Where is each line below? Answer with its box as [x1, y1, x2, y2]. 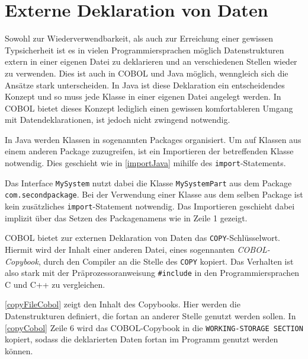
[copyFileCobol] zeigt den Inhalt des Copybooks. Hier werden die [5, 298, 240, 310]
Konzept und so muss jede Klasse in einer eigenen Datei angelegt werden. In [5, 90, 281, 103]
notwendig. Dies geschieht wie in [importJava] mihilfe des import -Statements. [5, 157, 286, 169]
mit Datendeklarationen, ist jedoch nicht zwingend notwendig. [5, 113, 230, 126]
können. [5, 344, 33, 357]
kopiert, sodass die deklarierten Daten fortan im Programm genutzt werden [5, 333, 278, 345]
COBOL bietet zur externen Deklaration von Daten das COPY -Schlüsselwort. [5, 231, 280, 244]
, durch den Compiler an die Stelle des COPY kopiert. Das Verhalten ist [38, 255, 294, 267]
